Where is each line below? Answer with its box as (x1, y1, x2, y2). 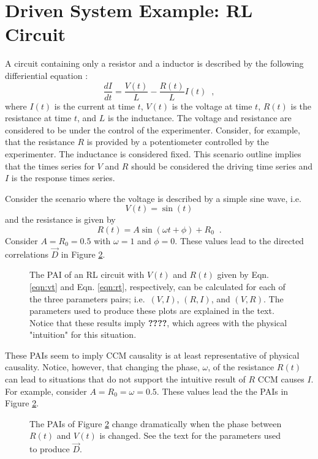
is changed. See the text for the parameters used (99, 429, 281, 442)
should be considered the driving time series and (131, 159, 313, 172)
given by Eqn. (217, 268, 270, 281)
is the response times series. (11, 171, 115, 184)
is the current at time (54, 99, 135, 112)
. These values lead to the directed (175, 234, 304, 247)
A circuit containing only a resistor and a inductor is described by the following (5, 57, 304, 70)
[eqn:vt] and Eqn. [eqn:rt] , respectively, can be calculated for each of (29, 280, 286, 293)
